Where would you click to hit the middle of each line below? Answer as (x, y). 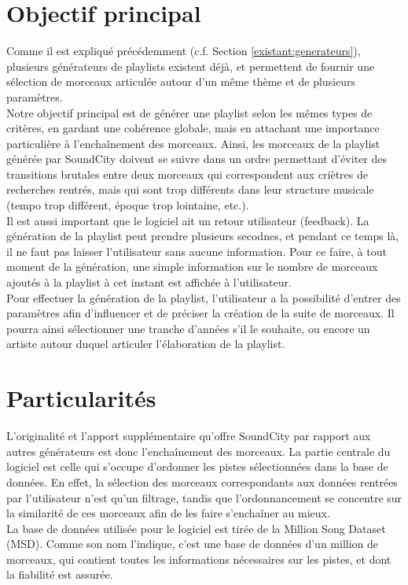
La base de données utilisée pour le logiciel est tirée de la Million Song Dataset (196, 528)
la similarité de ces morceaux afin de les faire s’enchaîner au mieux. (168, 513)
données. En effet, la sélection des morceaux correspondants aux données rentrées (202, 481)
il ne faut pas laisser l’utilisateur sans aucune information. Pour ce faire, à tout (197, 251)
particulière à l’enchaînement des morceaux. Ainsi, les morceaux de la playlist (193, 143)
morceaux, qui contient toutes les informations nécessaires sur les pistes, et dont (199, 559)
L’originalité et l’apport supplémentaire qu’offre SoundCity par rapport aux (189, 436)
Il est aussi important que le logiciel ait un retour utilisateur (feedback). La (188, 220)
